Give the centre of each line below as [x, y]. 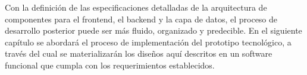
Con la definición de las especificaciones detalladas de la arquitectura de [136, 7]
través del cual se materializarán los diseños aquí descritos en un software [139, 53]
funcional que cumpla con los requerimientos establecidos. [110, 65]
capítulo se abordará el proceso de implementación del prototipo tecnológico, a [148, 42]
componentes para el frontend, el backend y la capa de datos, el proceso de [141, 19]
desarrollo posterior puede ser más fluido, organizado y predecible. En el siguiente [153, 30]
